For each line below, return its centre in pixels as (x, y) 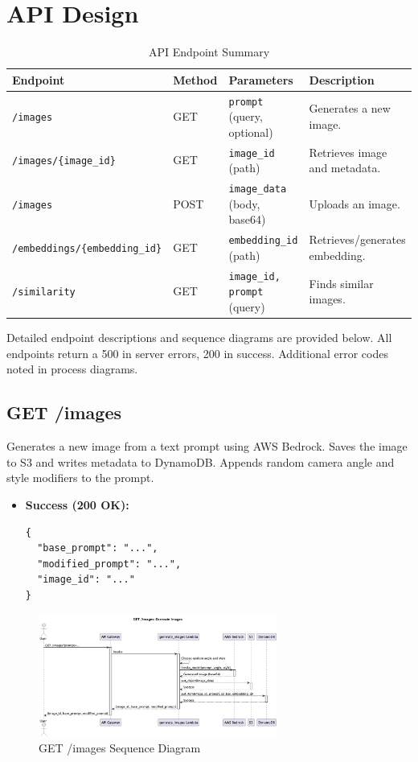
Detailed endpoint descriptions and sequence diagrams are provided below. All (199, 338)
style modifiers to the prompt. (80, 478)
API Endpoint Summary (209, 52)
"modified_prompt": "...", (109, 564)
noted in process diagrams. (72, 369)
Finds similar (341, 283)
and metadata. (345, 168)
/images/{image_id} (64, 161)
